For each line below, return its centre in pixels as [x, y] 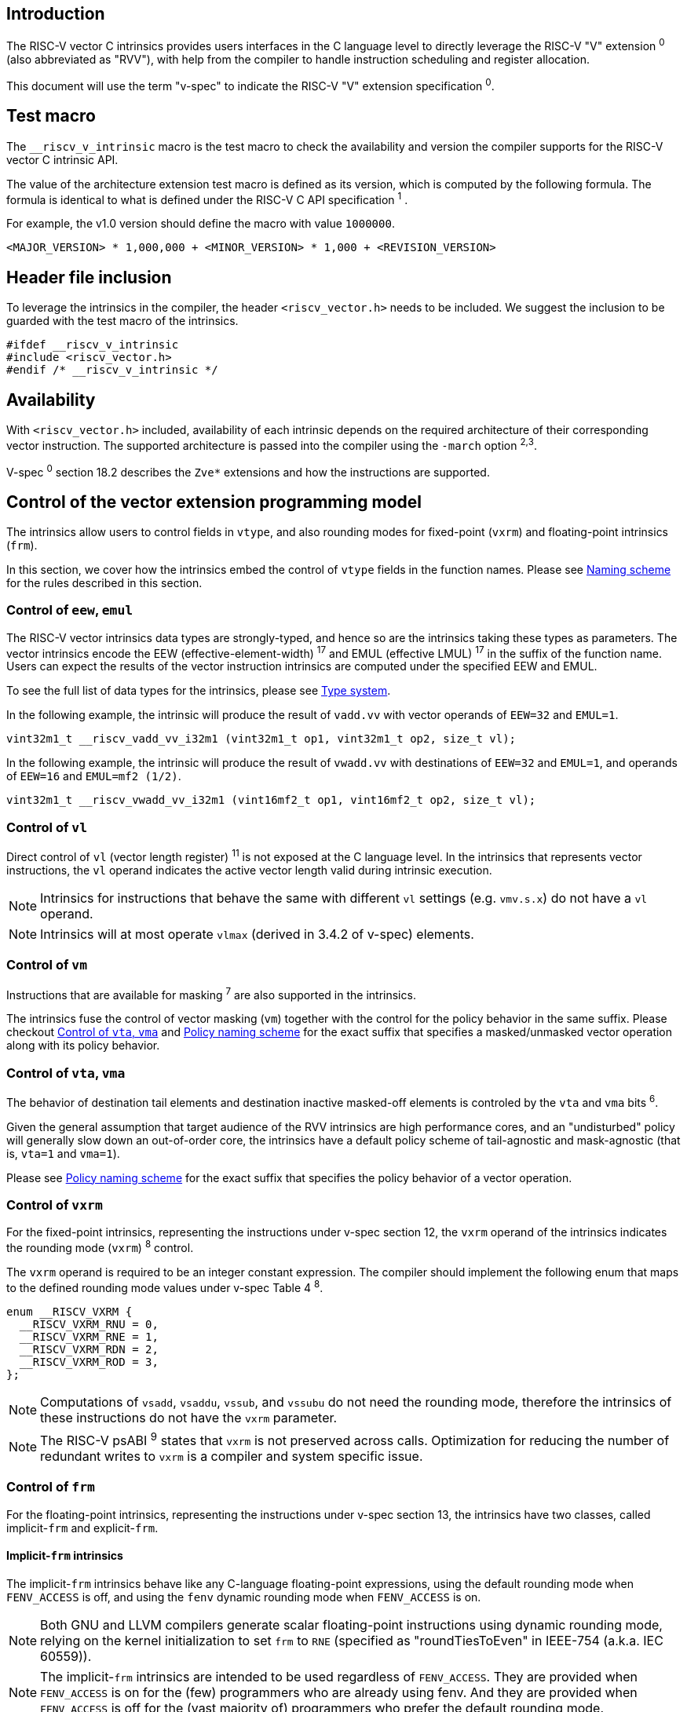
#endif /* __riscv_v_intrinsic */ [112, 370]
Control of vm [47, 965]
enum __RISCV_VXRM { [69, 1311]
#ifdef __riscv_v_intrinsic [93, 345]
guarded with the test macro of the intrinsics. [122, 321]
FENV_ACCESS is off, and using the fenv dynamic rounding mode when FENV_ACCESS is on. [244, 1597]
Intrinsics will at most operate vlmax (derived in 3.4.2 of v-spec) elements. [257, 934]
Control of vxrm [55, 1205]
